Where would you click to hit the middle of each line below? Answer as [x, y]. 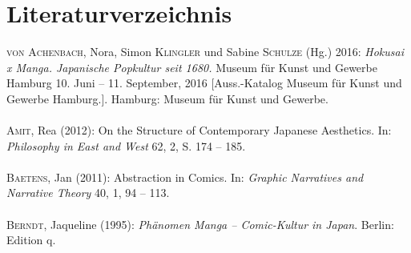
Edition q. [31, 240]
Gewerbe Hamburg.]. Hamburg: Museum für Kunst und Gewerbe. [167, 98]
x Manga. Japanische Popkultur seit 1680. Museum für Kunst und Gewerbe [192, 67]
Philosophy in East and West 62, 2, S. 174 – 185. [126, 145]
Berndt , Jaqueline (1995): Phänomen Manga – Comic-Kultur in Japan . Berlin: [200, 224]
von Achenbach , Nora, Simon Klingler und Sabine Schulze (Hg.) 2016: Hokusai [205, 52]
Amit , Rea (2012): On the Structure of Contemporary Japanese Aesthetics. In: [199, 130]
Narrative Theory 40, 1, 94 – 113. [88, 193]
